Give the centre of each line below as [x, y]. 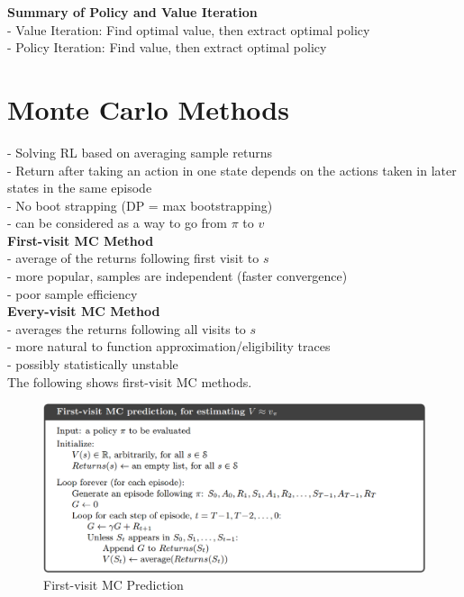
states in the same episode [80, 188]
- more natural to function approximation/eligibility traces [169, 346]
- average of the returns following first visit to [133, 258]
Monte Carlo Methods [148, 109]
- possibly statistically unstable [93, 364]
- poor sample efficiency [73, 293]
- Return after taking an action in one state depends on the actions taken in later [232, 170]
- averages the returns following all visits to [127, 328]
